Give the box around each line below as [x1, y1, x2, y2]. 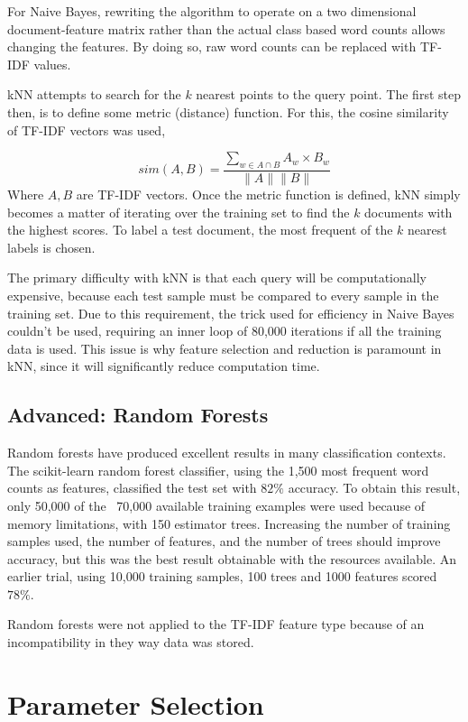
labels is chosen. [7, 237, 96, 256]
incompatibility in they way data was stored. [7, 633, 254, 652]
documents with [364, 202, 453, 221]
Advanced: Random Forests [7, 401, 269, 429]
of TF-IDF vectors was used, [7, 120, 166, 139]
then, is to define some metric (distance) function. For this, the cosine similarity [7, 102, 449, 121]
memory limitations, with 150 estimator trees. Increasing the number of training [7, 514, 451, 532]
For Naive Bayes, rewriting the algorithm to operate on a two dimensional [7, 2, 417, 20]
